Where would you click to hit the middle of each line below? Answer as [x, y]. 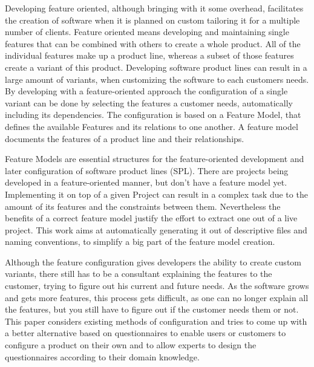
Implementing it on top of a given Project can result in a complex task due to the [156, 194]
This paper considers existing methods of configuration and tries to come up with [156, 321]
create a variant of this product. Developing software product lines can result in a [156, 67]
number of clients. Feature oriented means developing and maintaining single [147, 32]
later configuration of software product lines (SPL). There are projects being [147, 170]
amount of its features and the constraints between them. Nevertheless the [143, 206]
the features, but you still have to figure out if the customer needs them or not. [152, 309]
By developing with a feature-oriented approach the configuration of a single [146, 91]
